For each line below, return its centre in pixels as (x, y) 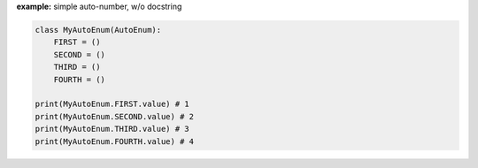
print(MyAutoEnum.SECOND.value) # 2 (115, 116)
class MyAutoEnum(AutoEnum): (98, 30)
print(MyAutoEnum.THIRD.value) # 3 (112, 129)
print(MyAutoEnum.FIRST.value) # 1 (112, 104)
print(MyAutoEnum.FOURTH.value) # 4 (115, 141)
